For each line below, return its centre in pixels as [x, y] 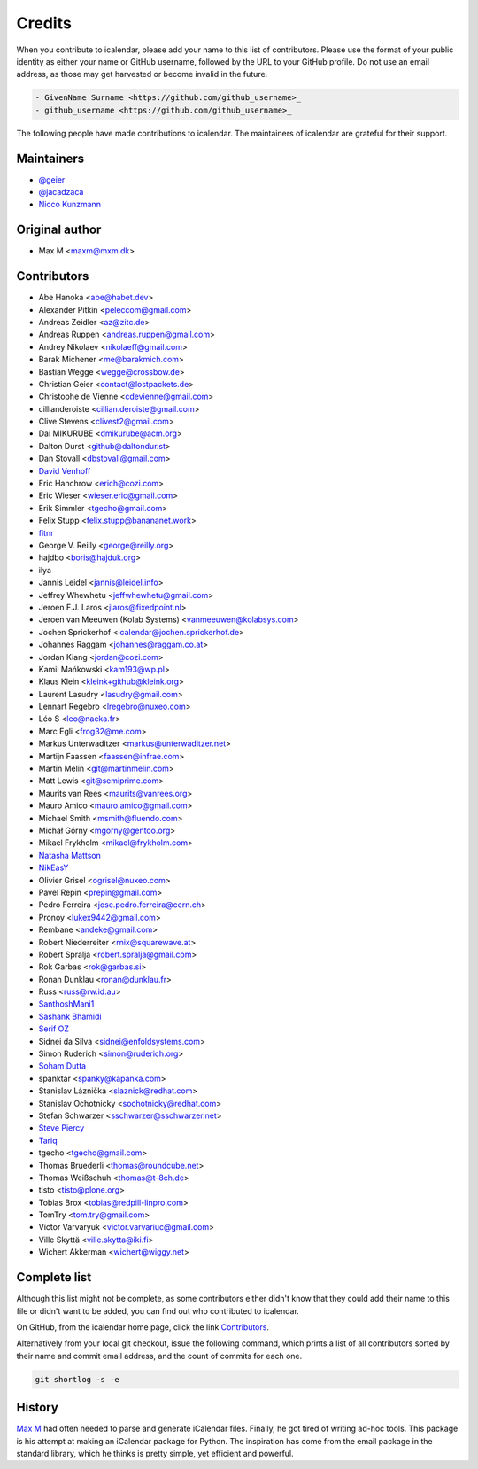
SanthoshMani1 [66, 1004]
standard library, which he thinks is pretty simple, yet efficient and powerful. [155, 1453]
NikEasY [54, 867]
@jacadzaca [61, 191]
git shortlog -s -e [77, 1379]
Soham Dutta [62, 1066]
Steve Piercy [62, 1128]
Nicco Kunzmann [70, 205]
